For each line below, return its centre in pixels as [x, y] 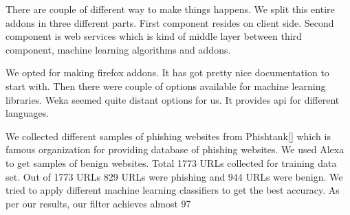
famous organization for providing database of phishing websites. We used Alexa [175, 149]
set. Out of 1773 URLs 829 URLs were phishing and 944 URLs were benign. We [174, 176]
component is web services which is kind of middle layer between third [154, 36]
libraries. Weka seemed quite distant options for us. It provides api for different [173, 99]
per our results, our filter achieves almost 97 [98, 203]
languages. [28, 113]
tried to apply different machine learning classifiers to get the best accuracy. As [173, 190]
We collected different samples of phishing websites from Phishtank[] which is [168, 136]
